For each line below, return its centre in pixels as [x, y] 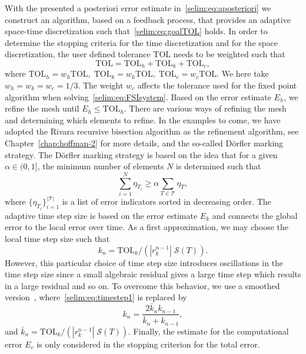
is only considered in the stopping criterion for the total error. [148, 344]
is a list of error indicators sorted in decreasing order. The [167, 201]
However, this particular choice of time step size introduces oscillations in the [144, 262]
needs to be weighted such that [229, 54]
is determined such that [218, 166]
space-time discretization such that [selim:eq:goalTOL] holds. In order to [136, 31]
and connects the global [255, 215]
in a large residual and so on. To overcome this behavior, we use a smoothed [142, 285]
